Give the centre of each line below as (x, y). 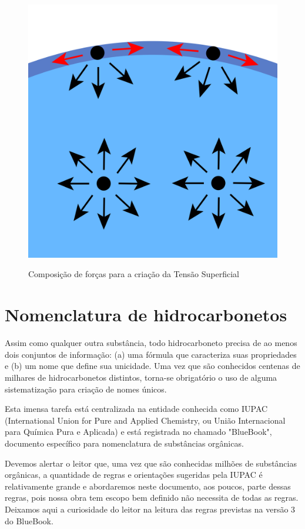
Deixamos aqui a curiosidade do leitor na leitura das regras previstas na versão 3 (150, 509)
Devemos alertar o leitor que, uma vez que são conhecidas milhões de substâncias (151, 463)
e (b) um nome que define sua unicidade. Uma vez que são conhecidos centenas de (152, 366)
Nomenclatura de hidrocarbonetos (146, 315)
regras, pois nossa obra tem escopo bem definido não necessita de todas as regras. (152, 498)
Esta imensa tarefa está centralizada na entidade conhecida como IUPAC (136, 409)
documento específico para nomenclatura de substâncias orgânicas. (124, 443)
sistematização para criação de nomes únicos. (86, 389)
